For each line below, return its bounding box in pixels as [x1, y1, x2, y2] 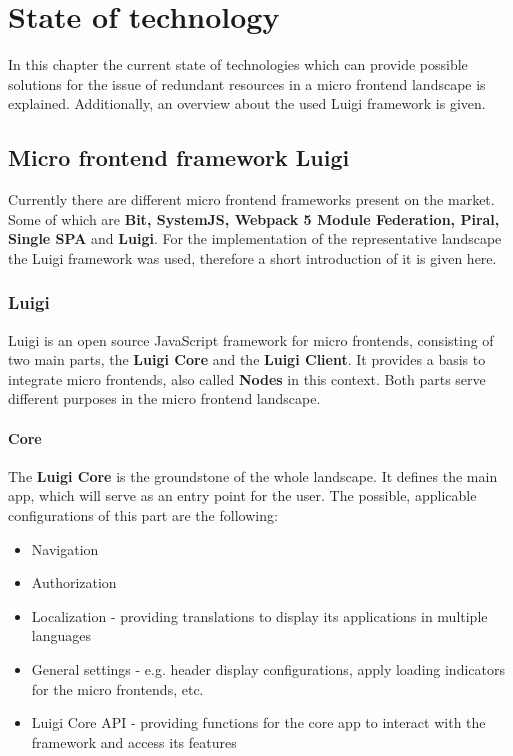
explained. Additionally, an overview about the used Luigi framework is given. [8, 93, 486, 114]
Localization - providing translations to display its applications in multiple [31, 605, 488, 626]
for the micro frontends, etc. [31, 678, 204, 699]
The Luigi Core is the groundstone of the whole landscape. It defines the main [8, 465, 498, 486]
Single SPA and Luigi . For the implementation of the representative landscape [8, 228, 502, 249]
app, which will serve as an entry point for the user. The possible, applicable [8, 485, 477, 506]
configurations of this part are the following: [8, 505, 278, 526]
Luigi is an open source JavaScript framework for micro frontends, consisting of [8, 329, 494, 350]
